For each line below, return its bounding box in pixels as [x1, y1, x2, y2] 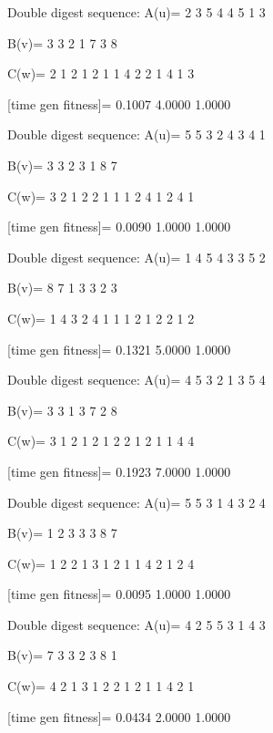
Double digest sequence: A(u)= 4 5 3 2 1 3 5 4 [7, 370, 266, 389]
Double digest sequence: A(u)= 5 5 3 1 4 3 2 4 [7, 492, 266, 511]
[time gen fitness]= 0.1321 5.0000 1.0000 [7, 339, 231, 358]
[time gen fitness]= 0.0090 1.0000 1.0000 [7, 217, 231, 236]
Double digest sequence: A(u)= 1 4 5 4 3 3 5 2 [7, 247, 266, 266]
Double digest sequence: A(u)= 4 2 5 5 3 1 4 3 [7, 614, 266, 634]
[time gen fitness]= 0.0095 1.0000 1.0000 [7, 584, 231, 604]
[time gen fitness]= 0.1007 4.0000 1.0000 [7, 94, 231, 113]
